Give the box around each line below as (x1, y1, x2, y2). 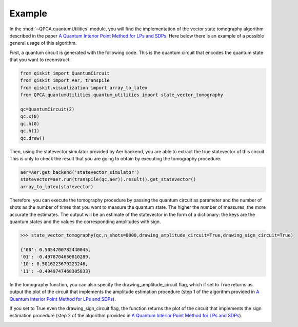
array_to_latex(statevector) (20, 184, 94, 190)
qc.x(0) (20, 114, 39, 119)
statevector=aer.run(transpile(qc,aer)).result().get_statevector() (20, 176, 196, 183)
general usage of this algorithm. (9, 40, 77, 46)
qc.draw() (20, 135, 45, 141)
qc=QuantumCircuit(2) (20, 106, 75, 113)
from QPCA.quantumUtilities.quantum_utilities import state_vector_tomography (20, 92, 223, 98)
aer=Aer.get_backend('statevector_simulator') (20, 169, 140, 175)
